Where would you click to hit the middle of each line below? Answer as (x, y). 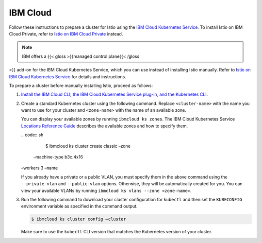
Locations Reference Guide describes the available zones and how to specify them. (105, 126)
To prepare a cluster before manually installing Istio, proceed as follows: (81, 86)
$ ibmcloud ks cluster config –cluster (79, 219)
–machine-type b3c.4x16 (58, 157)
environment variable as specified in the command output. (79, 206)
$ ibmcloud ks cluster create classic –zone (88, 146)
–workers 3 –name (40, 168)
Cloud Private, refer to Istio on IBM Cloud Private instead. (66, 34)
